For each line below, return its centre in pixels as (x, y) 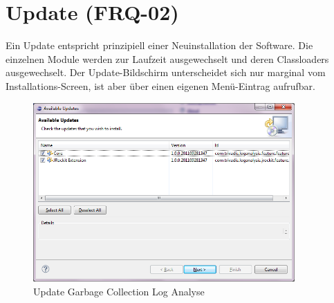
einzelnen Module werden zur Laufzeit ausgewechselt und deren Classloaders (167, 58)
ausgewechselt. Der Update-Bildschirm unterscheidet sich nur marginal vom (166, 72)
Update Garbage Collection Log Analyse (119, 291)
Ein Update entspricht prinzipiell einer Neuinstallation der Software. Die (159, 45)
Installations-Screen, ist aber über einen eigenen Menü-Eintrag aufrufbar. (160, 85)
